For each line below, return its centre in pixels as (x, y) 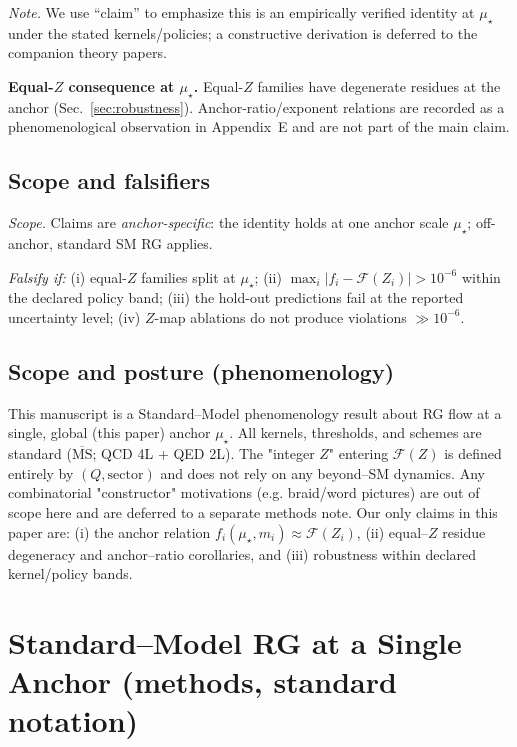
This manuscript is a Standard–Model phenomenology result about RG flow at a (255, 412)
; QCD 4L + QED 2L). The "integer (203, 453)
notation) (73, 720)
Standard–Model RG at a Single (235, 641)
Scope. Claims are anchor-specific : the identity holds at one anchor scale (228, 222)
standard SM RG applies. (135, 242)
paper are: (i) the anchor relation (109, 531)
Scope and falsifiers (109, 180)
